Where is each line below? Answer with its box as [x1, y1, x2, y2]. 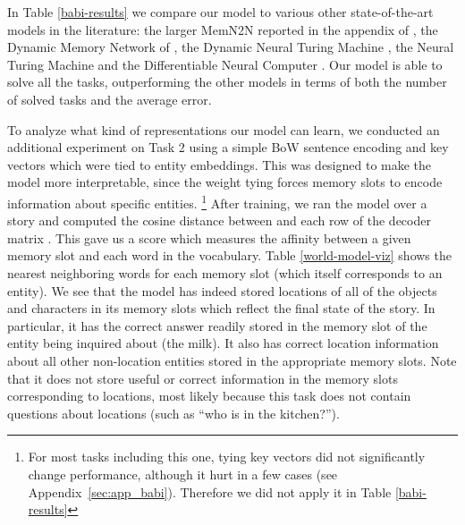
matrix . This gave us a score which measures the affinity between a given [7, 228, 411, 247]
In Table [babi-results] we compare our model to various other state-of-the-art [7, 3, 434, 21]
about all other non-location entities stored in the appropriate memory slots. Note [7, 351, 457, 369]
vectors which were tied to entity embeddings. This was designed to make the [7, 155, 432, 174]
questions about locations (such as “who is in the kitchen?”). [7, 403, 340, 422]
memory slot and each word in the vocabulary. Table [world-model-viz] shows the [7, 246, 452, 265]
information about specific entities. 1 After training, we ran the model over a [7, 191, 427, 212]
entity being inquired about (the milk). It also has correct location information [7, 334, 439, 352]
